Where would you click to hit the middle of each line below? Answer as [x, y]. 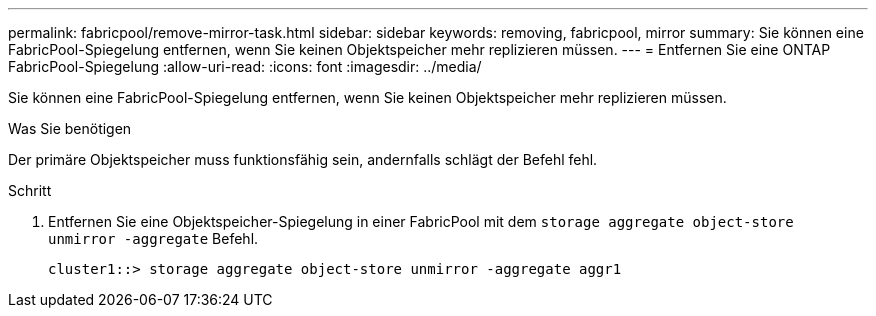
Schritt [30, 190]
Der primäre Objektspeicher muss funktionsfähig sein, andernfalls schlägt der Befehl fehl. [303, 159]
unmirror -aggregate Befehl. [153, 238]
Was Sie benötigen [70, 128]
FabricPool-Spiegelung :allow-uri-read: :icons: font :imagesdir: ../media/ [245, 66]
